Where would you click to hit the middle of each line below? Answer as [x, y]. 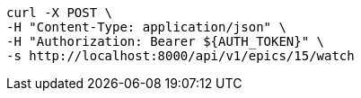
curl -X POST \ [60, 13]
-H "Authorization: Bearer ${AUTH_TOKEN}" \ [166, 41]
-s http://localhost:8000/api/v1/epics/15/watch [180, 56]
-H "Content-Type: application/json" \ [146, 27]
